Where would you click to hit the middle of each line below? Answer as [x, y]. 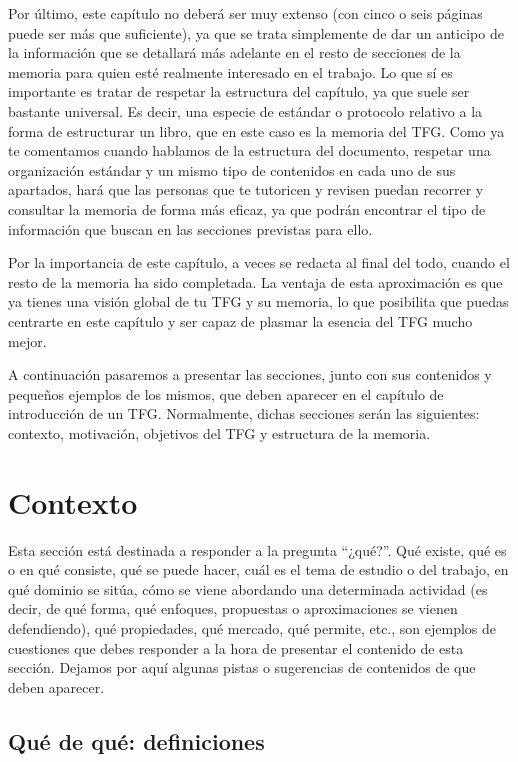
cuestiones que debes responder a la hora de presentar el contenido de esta [236, 647]
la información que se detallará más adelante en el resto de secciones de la [234, 52]
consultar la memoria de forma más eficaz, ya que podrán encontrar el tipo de [247, 208]
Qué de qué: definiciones [136, 740]
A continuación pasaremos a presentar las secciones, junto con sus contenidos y [250, 374]
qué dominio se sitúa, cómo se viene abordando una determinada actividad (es [248, 588]
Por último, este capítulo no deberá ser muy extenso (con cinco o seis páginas [245, 13]
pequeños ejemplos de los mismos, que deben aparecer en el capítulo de [226, 393]
